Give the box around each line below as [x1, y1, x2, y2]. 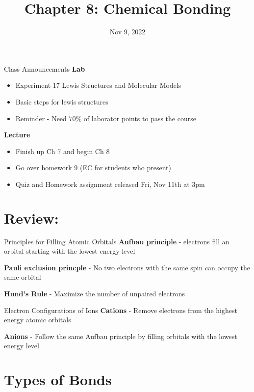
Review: [4, 208, 59, 228]
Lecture [4, 130, 30, 140]
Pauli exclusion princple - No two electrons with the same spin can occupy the [4, 262, 251, 272]
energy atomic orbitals [4, 314, 71, 325]
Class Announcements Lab [4, 63, 85, 74]
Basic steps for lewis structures [15, 96, 108, 106]
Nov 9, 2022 [109, 26, 146, 37]
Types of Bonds [4, 369, 112, 390]
